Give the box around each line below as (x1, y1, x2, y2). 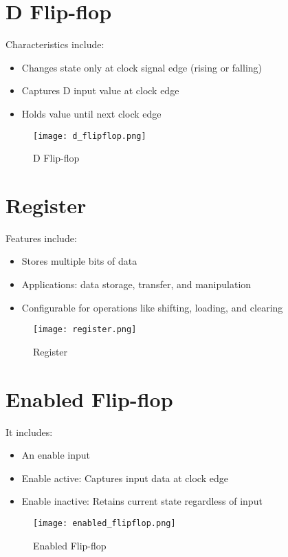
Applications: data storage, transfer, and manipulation (21, 277, 252, 292)
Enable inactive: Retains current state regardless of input (21, 494, 263, 508)
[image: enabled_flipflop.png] (33, 518, 176, 528)
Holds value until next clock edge (21, 106, 162, 120)
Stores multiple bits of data (21, 254, 137, 268)
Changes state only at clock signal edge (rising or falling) (21, 60, 263, 74)
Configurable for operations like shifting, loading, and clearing (21, 300, 283, 314)
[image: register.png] (33, 325, 137, 335)
